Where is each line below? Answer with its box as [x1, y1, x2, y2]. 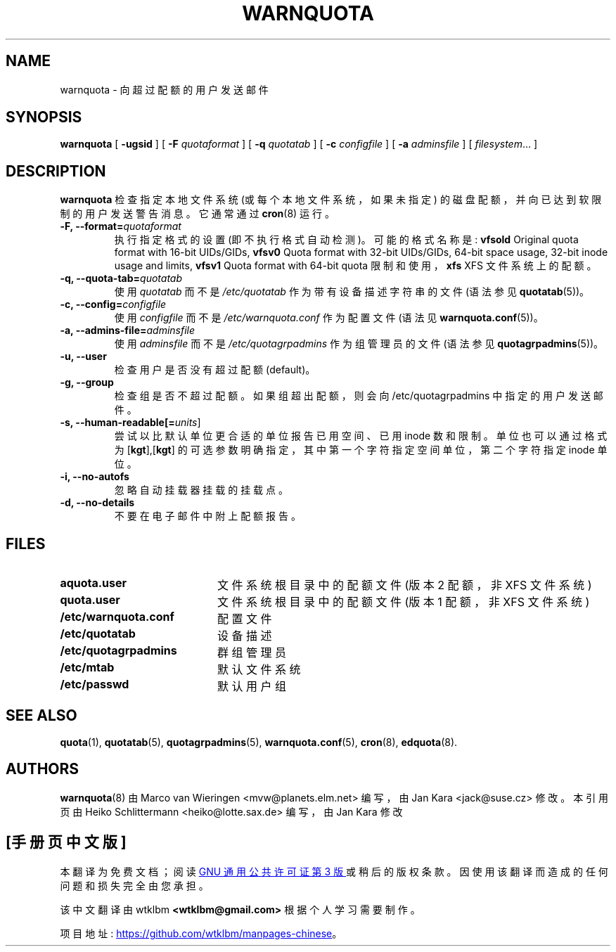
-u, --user [60, 350, 107, 363]
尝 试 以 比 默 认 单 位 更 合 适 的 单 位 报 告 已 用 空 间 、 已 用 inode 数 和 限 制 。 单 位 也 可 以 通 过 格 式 [114, 430, 608, 442]
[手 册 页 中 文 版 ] [6, 833, 127, 851]
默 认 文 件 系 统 [217, 662, 301, 677]
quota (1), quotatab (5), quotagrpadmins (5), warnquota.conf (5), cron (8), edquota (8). [60, 735, 458, 748]
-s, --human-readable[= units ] [60, 416, 201, 429]
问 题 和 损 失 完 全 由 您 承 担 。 [60, 879, 209, 892]
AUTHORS [6, 760, 79, 778]
